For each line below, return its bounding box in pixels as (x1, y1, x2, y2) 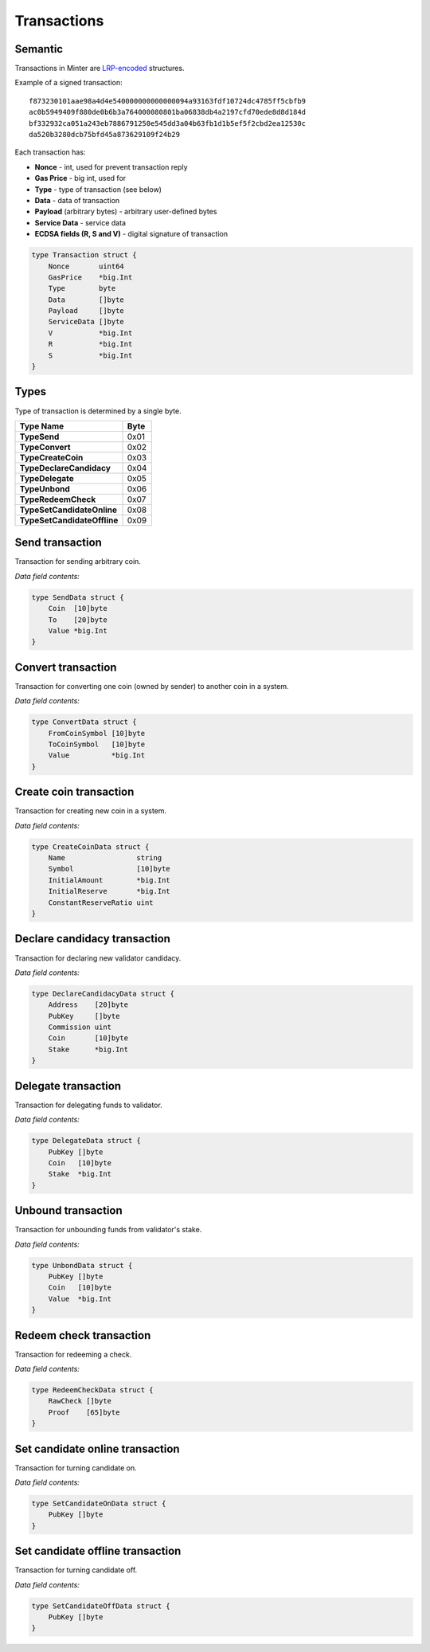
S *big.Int (48, 350, 133, 360)
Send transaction (14, 536, 103, 550)
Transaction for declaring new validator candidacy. (14, 953, 182, 963)
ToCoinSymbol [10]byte (48, 740, 146, 749)
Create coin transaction (14, 785, 135, 799)
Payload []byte (48, 307, 125, 315)
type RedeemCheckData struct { (31, 1386, 154, 1394)
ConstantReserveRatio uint (48, 898, 154, 907)
